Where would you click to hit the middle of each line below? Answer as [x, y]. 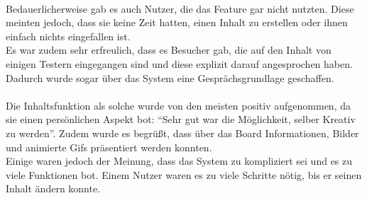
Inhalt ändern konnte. [53, 188]
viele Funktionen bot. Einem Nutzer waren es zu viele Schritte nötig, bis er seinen [184, 174]
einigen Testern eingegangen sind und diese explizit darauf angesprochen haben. [179, 63]
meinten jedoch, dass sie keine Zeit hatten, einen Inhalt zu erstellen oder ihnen [177, 22]
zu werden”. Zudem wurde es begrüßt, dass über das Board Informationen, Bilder [182, 133]
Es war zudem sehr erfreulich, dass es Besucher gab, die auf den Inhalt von [169, 50]
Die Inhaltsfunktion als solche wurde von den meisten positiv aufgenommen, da [178, 105]
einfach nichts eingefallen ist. [68, 36]
